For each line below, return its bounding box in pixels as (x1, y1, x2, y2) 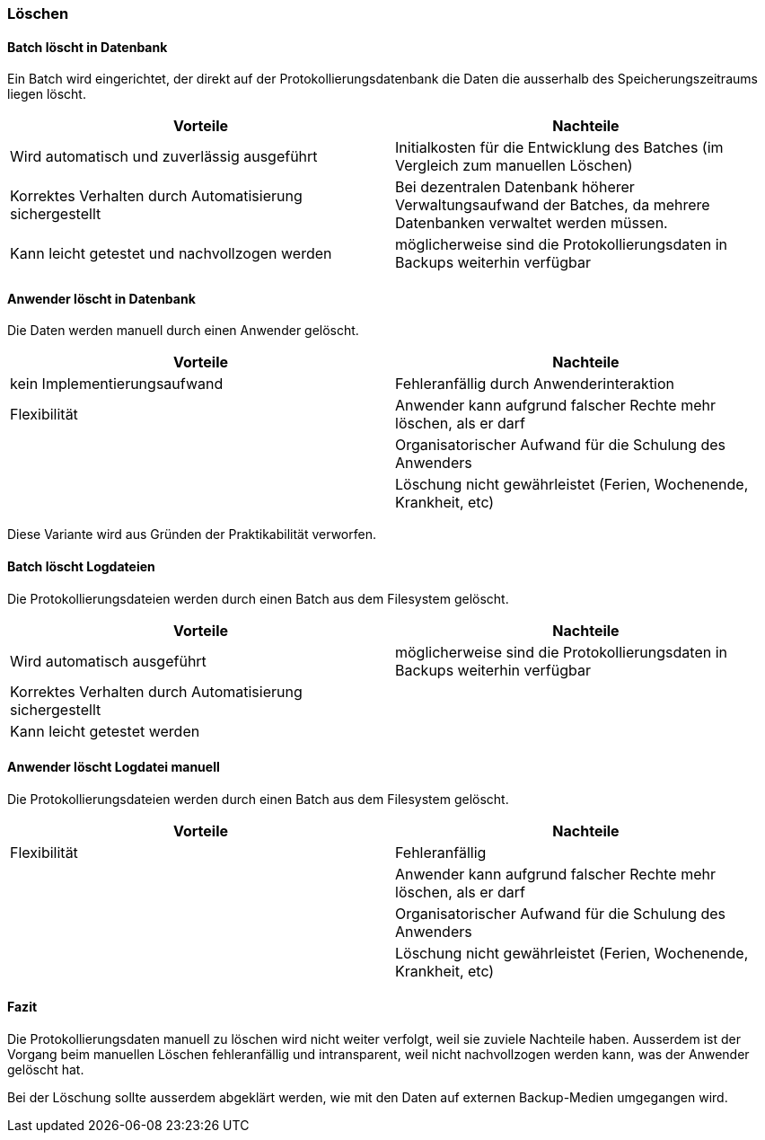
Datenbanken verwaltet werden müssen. (395, 214, 668, 233)
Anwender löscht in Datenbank (7, 290, 196, 306)
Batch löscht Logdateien (7, 559, 155, 575)
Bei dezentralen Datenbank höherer (395, 178, 635, 197)
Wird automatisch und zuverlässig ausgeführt (10, 147, 318, 166)
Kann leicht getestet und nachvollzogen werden (10, 244, 332, 263)
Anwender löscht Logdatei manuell (7, 759, 220, 775)
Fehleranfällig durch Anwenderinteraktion (395, 375, 675, 393)
